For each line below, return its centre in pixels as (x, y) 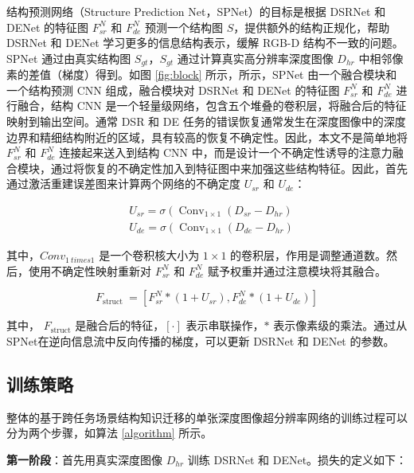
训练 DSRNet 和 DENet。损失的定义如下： (297, 459)
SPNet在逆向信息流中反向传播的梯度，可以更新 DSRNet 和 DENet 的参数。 (201, 340)
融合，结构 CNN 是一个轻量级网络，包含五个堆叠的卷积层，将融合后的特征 (212, 106)
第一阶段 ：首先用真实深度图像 (84, 459)
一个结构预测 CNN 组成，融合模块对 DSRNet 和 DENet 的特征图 (173, 90)
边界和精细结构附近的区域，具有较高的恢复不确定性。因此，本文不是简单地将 (207, 137)
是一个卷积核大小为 (149, 255)
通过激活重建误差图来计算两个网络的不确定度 (123, 184)
